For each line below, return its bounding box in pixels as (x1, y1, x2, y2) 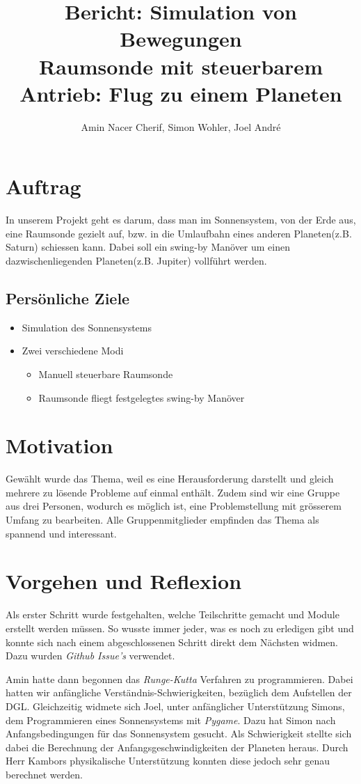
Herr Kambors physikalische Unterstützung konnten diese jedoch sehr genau (6, 753, 330, 768)
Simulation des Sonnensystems (22, 320, 152, 334)
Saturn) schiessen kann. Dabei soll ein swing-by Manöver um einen (6, 240, 290, 254)
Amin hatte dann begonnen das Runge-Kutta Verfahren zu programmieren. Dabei (6, 671, 353, 686)
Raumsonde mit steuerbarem (39, 52, 323, 80)
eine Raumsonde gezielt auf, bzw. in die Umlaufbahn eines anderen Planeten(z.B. (6, 226, 352, 240)
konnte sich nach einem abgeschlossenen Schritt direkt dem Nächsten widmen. (6, 634, 338, 649)
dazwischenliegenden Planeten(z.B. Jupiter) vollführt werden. (6, 253, 267, 267)
